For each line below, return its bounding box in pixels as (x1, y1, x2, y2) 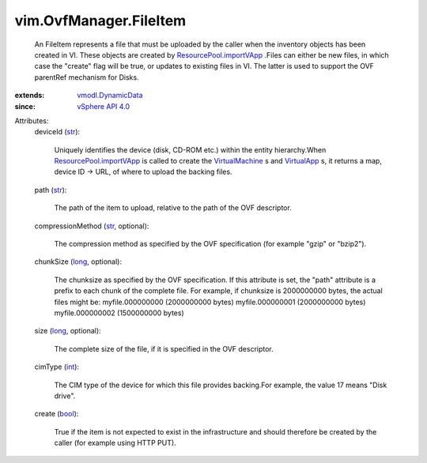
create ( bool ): (34, 409, 79, 419)
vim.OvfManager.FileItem (14, 12, 187, 29)
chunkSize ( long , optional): (34, 257, 123, 266)
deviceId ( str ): (34, 127, 81, 137)
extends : (14, 91, 45, 100)
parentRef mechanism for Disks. (34, 72, 139, 82)
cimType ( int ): (34, 362, 79, 371)
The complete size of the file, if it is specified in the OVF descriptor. (54, 344, 274, 353)
